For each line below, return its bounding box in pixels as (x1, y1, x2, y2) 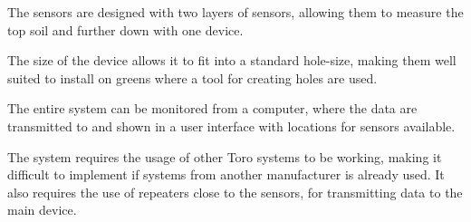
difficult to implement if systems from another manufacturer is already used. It (7, 165, 445, 184)
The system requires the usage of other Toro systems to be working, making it (7, 147, 442, 166)
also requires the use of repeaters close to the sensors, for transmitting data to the (7, 182, 463, 201)
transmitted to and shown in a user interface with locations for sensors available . (7, 116, 456, 135)
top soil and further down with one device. (7, 20, 244, 39)
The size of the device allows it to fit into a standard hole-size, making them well (7, 51, 457, 70)
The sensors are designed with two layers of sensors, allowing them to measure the (7, 3, 464, 21)
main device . (7, 200, 77, 219)
